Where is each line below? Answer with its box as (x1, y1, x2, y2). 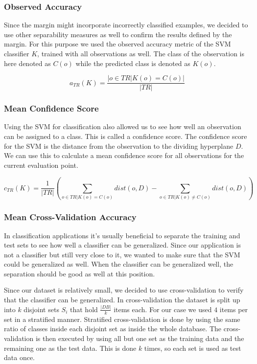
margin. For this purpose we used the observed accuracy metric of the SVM (4, 39, 231, 49)
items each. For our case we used (114, 304, 212, 314)
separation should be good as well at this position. (4, 268, 155, 278)
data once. (4, 352, 35, 363)
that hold (70, 304, 98, 314)
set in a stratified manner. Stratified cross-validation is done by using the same (4, 314, 240, 324)
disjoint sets (23, 304, 59, 314)
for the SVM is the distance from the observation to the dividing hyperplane (4, 140, 234, 151)
